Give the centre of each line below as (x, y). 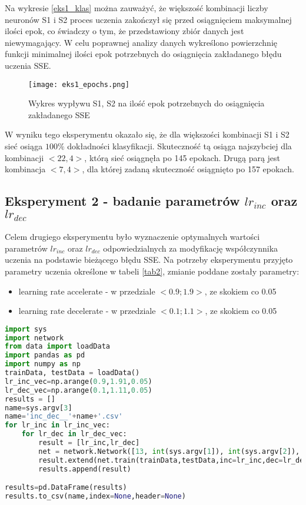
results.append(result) (85, 469)
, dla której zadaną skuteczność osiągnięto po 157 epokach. (188, 169)
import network (34, 338)
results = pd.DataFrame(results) (66, 488)
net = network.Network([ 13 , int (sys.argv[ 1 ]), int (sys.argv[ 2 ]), (169, 451)
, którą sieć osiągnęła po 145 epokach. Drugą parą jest (182, 157)
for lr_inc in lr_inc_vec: (57, 425)
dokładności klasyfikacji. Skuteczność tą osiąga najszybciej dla (179, 146)
